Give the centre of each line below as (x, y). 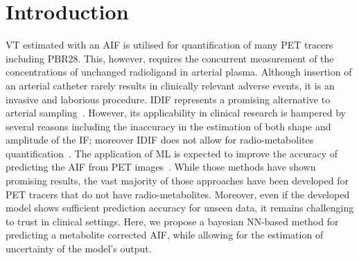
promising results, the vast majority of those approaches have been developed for (177, 181)
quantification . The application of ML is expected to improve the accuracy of (172, 153)
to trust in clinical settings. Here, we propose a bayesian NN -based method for (172, 221)
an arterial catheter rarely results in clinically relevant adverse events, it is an (170, 85)
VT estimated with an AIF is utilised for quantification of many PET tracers (169, 45)
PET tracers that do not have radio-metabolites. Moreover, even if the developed (178, 194)
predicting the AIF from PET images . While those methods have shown (161, 167)
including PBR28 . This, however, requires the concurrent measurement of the (170, 58)
